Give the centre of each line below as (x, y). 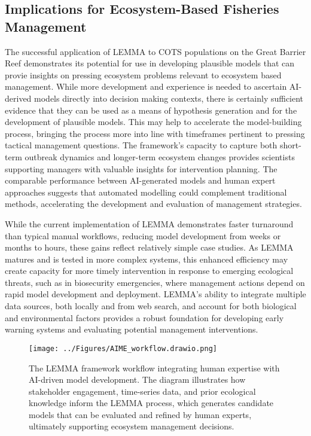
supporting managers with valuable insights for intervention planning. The (141, 168)
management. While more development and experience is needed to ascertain (146, 86)
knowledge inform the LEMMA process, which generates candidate (151, 403)
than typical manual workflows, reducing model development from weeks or (143, 235)
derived (18, 98)
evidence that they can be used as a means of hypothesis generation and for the (151, 110)
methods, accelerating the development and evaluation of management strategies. (153, 204)
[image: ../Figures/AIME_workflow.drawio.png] (123, 348)
